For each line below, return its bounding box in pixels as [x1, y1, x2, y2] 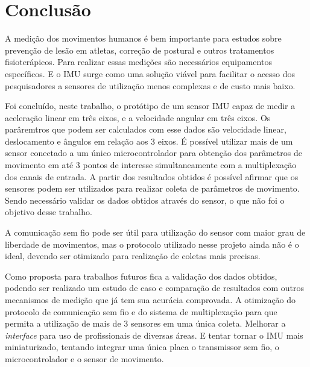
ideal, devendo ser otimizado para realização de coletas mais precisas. [5, 249, 261, 262]
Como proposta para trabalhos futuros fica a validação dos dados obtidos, [5, 269, 277, 282]
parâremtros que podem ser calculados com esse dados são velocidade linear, [5, 123, 286, 136]
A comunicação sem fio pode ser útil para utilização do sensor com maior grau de [5, 226, 306, 239]
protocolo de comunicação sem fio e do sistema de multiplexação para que [5, 305, 277, 318]
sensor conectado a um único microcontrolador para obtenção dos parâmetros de [5, 146, 302, 159]
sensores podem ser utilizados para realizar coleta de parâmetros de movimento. [5, 182, 300, 195]
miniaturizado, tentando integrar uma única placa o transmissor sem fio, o [5, 340, 279, 353]
